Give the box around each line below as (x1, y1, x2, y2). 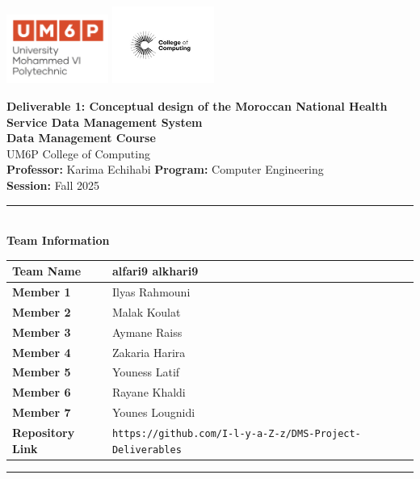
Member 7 (12, 404, 71, 421)
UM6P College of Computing (6, 145, 150, 162)
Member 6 (12, 384, 71, 401)
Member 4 (12, 343, 71, 360)
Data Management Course (6, 129, 156, 146)
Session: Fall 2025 (6, 176, 100, 193)
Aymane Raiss (111, 323, 183, 340)
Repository (12, 424, 75, 441)
